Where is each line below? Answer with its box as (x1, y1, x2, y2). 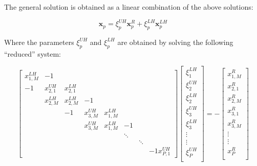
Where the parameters (4, 36, 74, 47)
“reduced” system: (4, 48, 61, 59)
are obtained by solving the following (117, 36, 233, 47)
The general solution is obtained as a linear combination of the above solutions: (4, 2, 253, 12)
